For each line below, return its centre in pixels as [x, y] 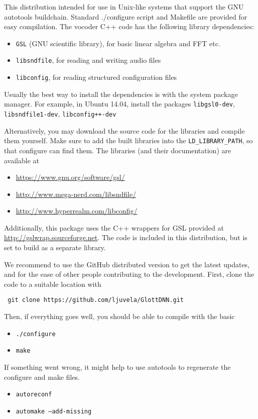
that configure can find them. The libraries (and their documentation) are [118, 150]
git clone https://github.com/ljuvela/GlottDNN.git [96, 300]
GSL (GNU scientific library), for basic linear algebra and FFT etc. [118, 43]
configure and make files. [42, 377]
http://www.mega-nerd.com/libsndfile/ [76, 194]
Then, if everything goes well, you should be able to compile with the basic [119, 316]
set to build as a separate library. [55, 247]
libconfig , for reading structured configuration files [96, 77]
